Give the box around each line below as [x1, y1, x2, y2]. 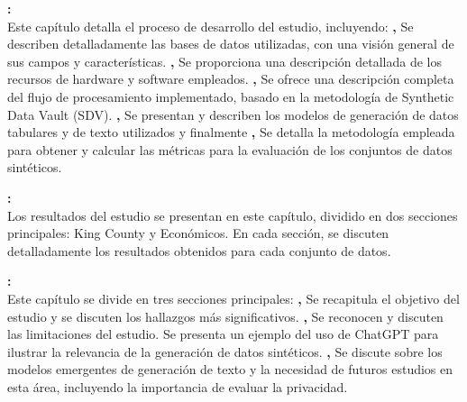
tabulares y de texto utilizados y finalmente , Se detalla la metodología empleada [7, 123, 455, 142]
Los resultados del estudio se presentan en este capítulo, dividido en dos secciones [7, 206, 458, 224]
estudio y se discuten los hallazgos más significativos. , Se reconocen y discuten [7, 306, 444, 325]
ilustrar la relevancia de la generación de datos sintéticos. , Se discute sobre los [7, 342, 443, 361]
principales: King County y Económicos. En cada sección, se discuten [7, 224, 389, 242]
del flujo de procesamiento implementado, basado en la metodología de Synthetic [7, 87, 454, 105]
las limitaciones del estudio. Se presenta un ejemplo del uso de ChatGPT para [7, 324, 439, 343]
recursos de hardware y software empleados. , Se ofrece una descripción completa [7, 69, 454, 88]
